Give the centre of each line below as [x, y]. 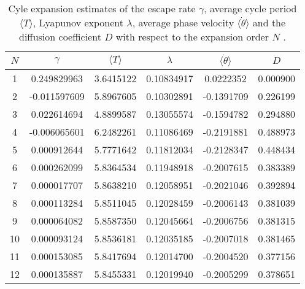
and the [269, 22]
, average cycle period [250, 8]
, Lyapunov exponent [78, 22]
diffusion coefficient [60, 37]
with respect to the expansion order [192, 37]
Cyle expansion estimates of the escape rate [102, 8]
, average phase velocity [183, 22]
